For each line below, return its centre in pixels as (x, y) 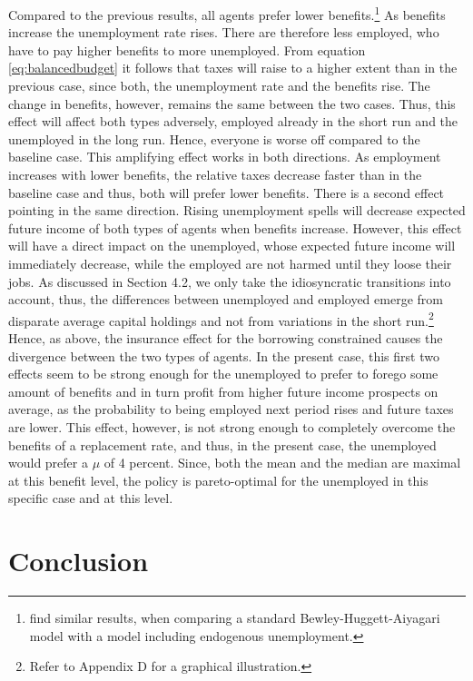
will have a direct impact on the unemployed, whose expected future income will (232, 246)
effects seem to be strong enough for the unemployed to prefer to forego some (223, 374)
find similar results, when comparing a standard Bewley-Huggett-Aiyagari (235, 618)
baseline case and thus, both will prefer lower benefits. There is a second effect (227, 192)
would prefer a (48, 463)
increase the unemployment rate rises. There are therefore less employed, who (224, 32)
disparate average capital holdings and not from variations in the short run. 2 (221, 319)
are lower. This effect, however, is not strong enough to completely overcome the (232, 426)
